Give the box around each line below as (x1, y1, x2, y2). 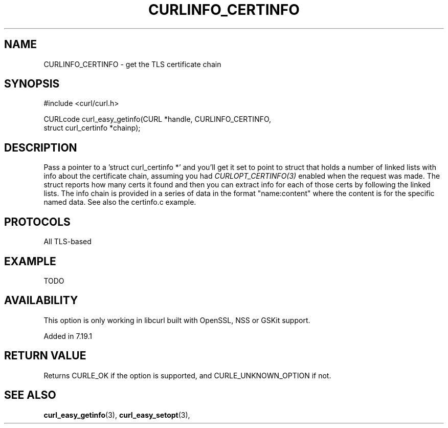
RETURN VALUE (4, 349, 86, 362)
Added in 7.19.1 (43, 331, 92, 340)
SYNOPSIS (4, 77, 60, 91)
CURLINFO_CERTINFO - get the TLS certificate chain (43, 59, 221, 69)
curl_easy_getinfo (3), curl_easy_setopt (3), (43, 410, 190, 419)
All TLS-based (43, 237, 92, 246)
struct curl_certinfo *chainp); (43, 123, 141, 133)
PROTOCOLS (4, 215, 71, 228)
